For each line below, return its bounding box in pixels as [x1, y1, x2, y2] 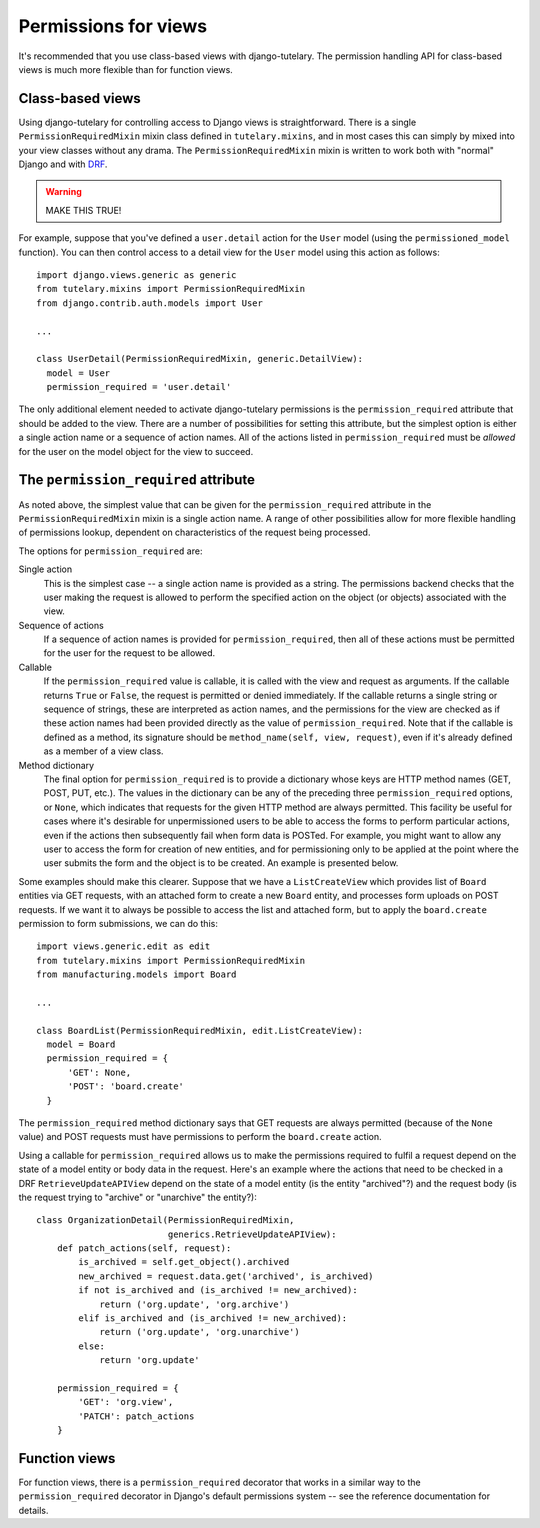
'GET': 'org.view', [78, 1396, 174, 1408]
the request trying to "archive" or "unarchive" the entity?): [18, 1191, 257, 1203]
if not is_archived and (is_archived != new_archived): [78, 1285, 359, 1296]
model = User [46, 367, 111, 379]
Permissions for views [18, 15, 208, 37]
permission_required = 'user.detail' [46, 381, 232, 393]
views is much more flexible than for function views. [18, 63, 234, 75]
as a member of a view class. [43, 745, 164, 757]
